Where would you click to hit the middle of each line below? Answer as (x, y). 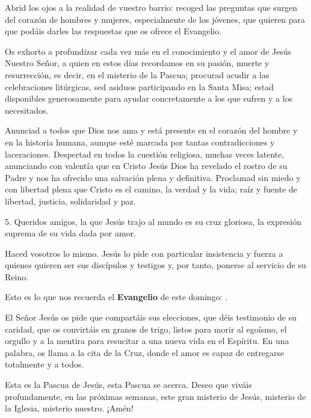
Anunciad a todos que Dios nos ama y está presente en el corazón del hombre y (151, 130)
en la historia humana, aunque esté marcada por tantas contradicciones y (140, 142)
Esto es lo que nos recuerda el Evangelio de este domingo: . (116, 297)
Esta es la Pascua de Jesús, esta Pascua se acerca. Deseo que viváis (128, 385)
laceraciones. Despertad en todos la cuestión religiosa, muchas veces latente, (145, 154)
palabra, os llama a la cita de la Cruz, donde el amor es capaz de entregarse (145, 352)
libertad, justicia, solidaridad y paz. (70, 201)
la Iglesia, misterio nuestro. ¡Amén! (69, 408)
